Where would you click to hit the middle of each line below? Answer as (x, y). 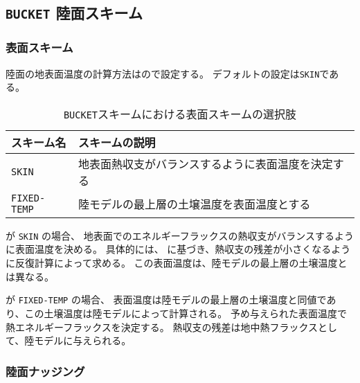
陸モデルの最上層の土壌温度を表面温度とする (195, 204)
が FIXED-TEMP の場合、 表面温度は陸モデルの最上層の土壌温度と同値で (166, 300)
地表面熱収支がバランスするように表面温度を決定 (206, 163)
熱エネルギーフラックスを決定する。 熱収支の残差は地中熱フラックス (162, 327)
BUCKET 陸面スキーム (74, 13)
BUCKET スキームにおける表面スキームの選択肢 (180, 114)
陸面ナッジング (45, 371)
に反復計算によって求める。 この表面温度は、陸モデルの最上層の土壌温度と (177, 263)
